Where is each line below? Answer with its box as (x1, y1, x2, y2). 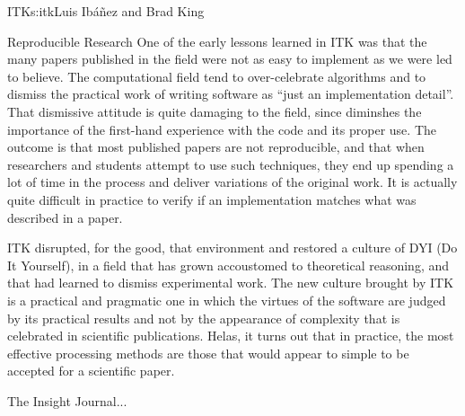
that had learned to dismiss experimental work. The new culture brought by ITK (7, 273, 454, 292)
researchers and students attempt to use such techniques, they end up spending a (7, 155, 454, 173)
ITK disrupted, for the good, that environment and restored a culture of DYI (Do (7, 238, 458, 257)
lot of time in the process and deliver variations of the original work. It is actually (7, 173, 458, 191)
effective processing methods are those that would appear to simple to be (7, 343, 409, 362)
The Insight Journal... (7, 391, 127, 410)
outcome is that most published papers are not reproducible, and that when (7, 137, 425, 156)
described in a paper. (7, 208, 123, 226)
